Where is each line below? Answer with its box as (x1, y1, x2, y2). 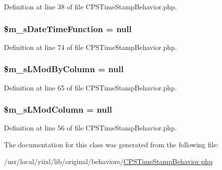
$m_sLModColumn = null (4, 103, 112, 116)
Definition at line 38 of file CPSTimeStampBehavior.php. (4, 1, 177, 11)
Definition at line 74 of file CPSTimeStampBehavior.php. (4, 42, 177, 52)
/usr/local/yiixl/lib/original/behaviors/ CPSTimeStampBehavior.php (4, 156, 213, 166)
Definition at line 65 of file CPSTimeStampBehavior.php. (4, 82, 177, 92)
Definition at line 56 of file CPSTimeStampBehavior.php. (4, 123, 177, 133)
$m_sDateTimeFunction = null (4, 22, 132, 35)
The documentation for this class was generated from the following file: (4, 139, 219, 150)
